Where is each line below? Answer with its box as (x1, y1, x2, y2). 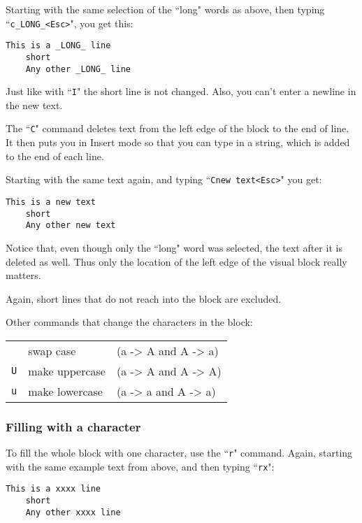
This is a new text (6, 196, 96, 207)
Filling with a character (6, 417, 141, 435)
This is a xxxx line (6, 484, 101, 494)
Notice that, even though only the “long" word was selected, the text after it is (6, 240, 342, 255)
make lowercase (28, 382, 103, 399)
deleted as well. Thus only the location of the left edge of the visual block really (6, 254, 347, 268)
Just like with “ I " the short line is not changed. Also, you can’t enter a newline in (6, 84, 356, 99)
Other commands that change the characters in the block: (6, 315, 253, 329)
